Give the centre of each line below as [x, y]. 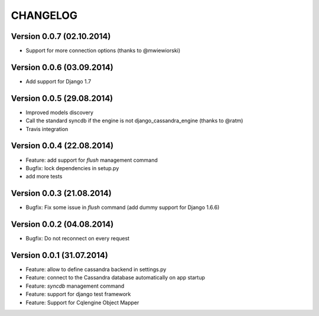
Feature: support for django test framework [78, 294]
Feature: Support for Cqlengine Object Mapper [82, 302]
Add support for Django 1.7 [58, 81]
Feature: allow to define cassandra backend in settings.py [96, 269]
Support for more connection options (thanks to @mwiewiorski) [103, 51]
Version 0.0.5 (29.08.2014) [62, 98]
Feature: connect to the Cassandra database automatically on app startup [115, 278]
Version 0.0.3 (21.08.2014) [61, 193]
